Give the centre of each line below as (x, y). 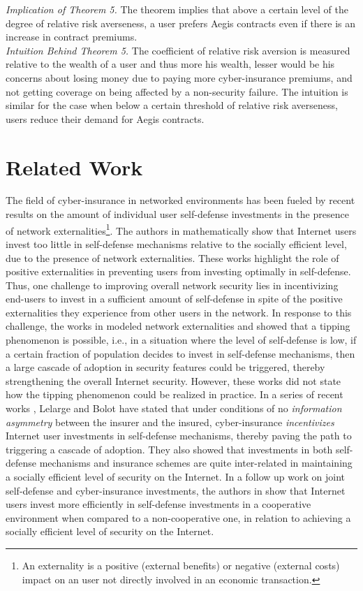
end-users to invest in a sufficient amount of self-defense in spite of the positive (174, 299)
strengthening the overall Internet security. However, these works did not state (173, 380)
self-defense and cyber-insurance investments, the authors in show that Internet (176, 490)
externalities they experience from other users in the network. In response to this (179, 312)
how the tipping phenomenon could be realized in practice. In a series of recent (175, 394)
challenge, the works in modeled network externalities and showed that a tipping (178, 326)
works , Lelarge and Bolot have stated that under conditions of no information (174, 408)
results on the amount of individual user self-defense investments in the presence (177, 214)
